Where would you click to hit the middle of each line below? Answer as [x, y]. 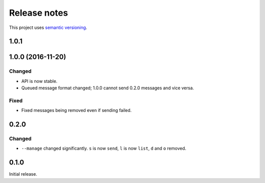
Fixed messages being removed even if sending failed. [77, 110]
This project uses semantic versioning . [48, 27]
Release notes [39, 13]
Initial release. [23, 174]
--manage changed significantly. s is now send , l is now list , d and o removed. [104, 148]
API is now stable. [39, 81]
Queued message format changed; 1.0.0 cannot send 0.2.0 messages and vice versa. [108, 88]
